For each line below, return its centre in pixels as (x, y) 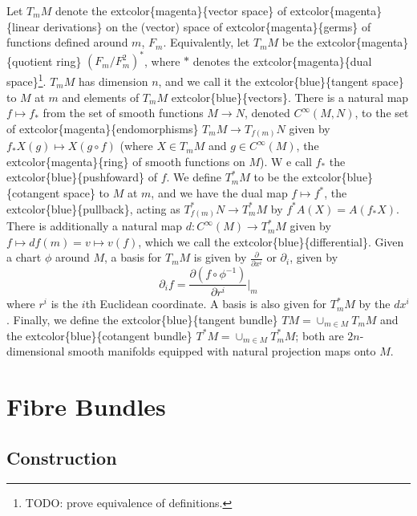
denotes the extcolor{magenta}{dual (282, 61)
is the (65, 304)
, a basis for (133, 257)
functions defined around (67, 42)
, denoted (267, 113)
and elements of (101, 97)
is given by (220, 257)
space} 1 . (26, 80)
